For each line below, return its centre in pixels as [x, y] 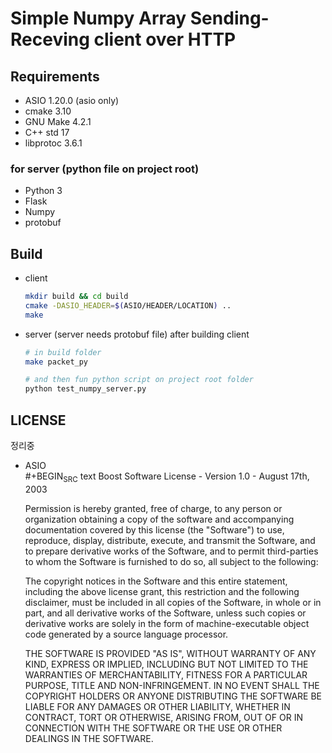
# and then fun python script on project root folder [139, 380]
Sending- [229, 18]
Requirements [55, 76]
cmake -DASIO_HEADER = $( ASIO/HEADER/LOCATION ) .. [128, 305]
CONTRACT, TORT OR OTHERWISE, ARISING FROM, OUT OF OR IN [163, 717]
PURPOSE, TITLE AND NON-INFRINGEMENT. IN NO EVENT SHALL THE [172, 685]
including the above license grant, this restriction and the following [162, 591]
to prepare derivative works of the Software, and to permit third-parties [171, 551]
